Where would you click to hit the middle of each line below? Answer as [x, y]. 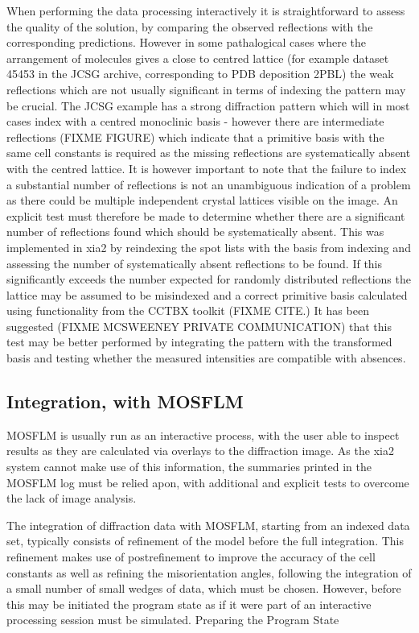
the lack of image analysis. [72, 498]
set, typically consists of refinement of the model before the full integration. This [205, 541]
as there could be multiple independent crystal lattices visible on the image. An [202, 200]
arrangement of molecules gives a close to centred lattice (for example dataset [198, 58]
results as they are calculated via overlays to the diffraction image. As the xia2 [200, 451]
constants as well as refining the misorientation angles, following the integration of [209, 572]
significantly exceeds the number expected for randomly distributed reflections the [209, 279]
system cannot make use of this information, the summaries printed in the [189, 467]
